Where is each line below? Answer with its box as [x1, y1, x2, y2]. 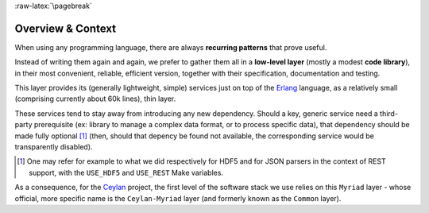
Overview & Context [14, 21, 117, 35]
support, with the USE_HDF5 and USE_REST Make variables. [29, 168, 224, 177]
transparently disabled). [14, 142, 93, 152]
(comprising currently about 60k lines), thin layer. [14, 94, 176, 103]
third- [380, 108, 399, 118]
